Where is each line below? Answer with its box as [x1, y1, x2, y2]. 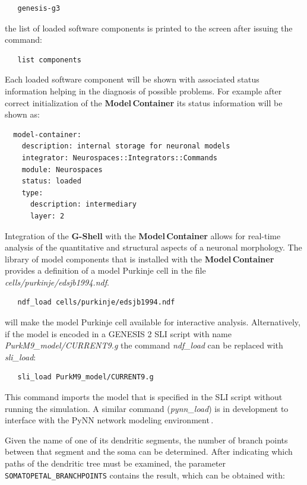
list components [17, 55, 81, 64]
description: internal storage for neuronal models [21, 142, 230, 151]
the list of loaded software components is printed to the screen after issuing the [5, 21, 293, 34]
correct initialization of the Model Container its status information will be [5, 96, 283, 109]
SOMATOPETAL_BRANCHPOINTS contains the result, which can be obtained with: [5, 468, 285, 481]
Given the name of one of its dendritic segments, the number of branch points [5, 433, 288, 446]
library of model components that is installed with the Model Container [5, 252, 274, 265]
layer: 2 [30, 211, 65, 220]
